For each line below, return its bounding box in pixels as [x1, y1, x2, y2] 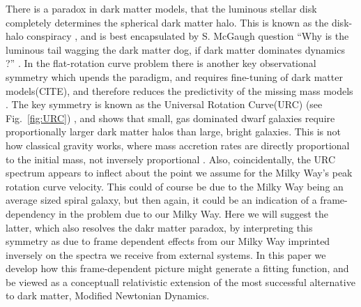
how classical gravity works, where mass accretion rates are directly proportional [6, 137, 350, 152]
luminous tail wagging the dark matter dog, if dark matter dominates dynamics [6, 42, 345, 57]
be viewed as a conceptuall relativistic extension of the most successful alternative [6, 274, 355, 289]
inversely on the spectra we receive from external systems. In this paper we [6, 247, 326, 262]
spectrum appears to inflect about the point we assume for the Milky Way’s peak [6, 165, 353, 180]
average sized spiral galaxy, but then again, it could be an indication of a [6, 193, 317, 207]
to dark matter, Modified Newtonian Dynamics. [6, 288, 210, 303]
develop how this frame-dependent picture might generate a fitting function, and [6, 261, 349, 276]
